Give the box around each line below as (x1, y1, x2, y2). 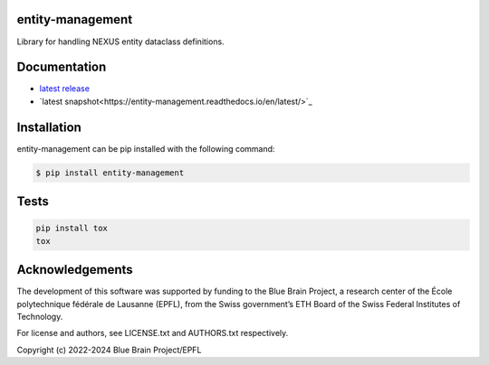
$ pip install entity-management (35, 167, 185, 178)
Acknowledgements (16, 262, 133, 277)
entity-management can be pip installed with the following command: (16, 143, 275, 154)
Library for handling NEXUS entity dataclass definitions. (16, 36, 225, 47)
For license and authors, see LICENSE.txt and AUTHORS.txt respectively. (16, 328, 289, 339)
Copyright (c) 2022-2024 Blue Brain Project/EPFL (16, 344, 202, 355)
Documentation (16, 60, 107, 75)
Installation (16, 119, 81, 135)
